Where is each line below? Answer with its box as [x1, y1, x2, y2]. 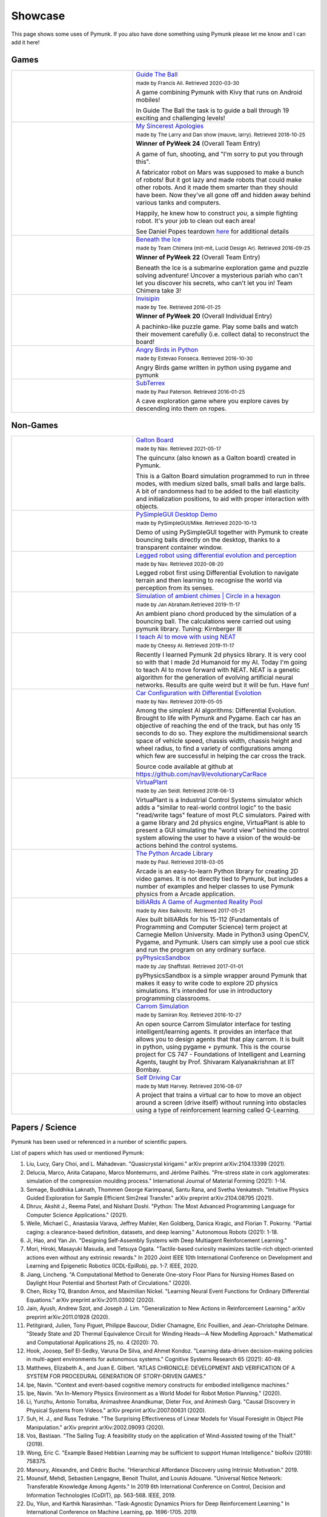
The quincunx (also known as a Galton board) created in [136, 453, 296, 462]
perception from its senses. [136, 584, 214, 592]
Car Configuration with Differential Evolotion [136, 689, 262, 697]
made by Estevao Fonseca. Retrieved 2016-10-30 [136, 355, 253, 362]
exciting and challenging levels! [136, 113, 225, 122]
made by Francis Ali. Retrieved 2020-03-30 [136, 79, 239, 86]
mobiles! [136, 95, 160, 104]
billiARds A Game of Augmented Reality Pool [136, 897, 263, 906]
